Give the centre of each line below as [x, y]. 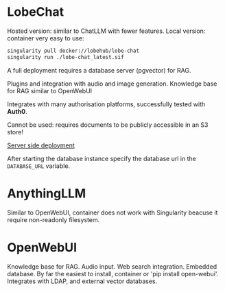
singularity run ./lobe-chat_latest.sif [66, 57]
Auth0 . [17, 111]
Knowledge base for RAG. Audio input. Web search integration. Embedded [112, 266]
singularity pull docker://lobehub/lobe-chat [73, 51]
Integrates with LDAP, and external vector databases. [82, 281]
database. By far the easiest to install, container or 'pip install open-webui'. [113, 273]
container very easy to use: [46, 38]
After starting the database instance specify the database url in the [102, 158]
